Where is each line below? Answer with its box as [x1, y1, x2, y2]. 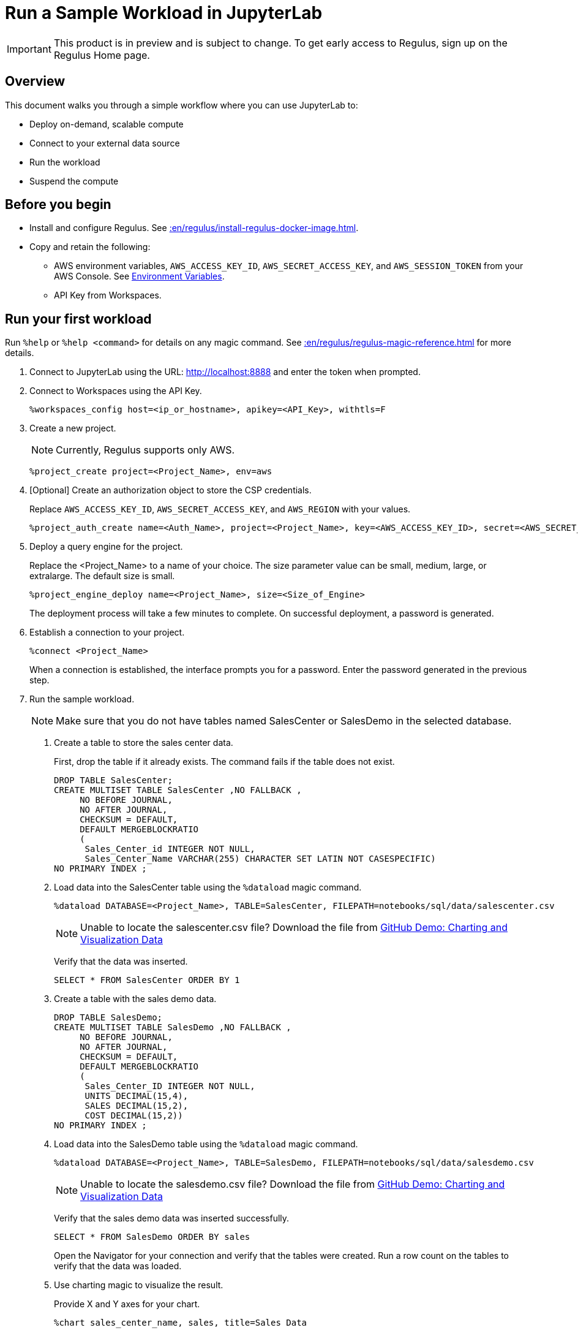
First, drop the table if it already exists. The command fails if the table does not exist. [54, 756, 395, 767]
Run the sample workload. [29, 694, 135, 705]
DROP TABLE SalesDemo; [54, 1012, 163, 1023]
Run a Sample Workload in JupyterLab [5, 2, 323, 23]
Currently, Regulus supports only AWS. [56, 444, 235, 457]
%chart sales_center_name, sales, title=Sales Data [54, 1318, 307, 1328]
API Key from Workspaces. [54, 290, 162, 301]
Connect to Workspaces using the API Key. [29, 385, 202, 397]
